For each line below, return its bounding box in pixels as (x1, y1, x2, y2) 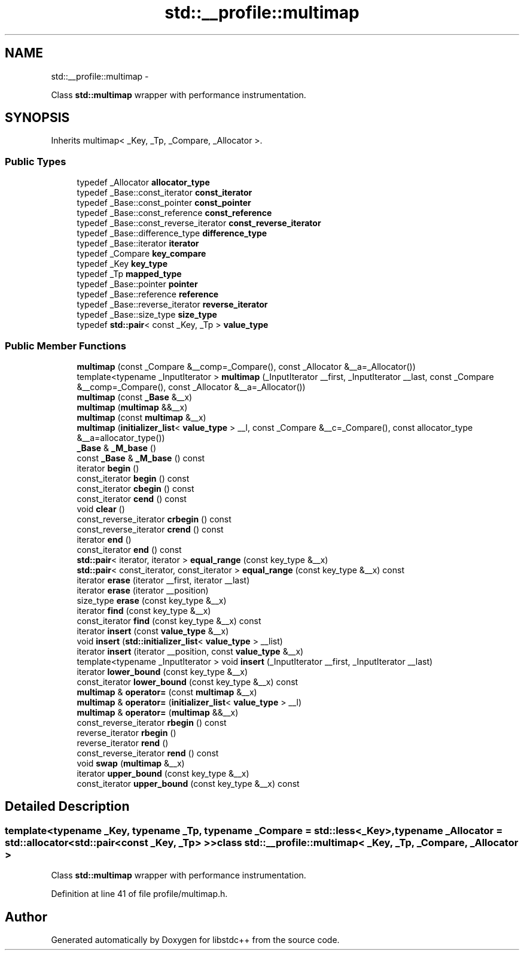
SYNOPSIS (5, 110, 70, 126)
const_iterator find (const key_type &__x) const (77, 615, 261, 626)
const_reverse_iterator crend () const (77, 524, 224, 534)
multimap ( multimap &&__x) (77, 402, 188, 412)
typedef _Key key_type (77, 258, 168, 269)
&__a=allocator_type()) (77, 432, 165, 443)
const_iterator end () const (77, 544, 182, 555)
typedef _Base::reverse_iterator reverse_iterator (77, 299, 268, 310)
